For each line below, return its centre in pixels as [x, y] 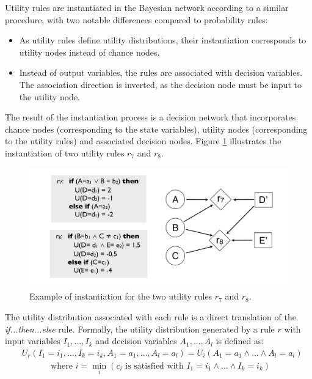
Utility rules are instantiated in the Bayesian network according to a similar [147, 7]
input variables [33, 341]
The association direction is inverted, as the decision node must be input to [160, 84]
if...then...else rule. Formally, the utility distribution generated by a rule [140, 329]
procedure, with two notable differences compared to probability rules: [136, 19]
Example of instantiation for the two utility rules [121, 296]
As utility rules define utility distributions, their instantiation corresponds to [163, 40]
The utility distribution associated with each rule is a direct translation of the [151, 316]
